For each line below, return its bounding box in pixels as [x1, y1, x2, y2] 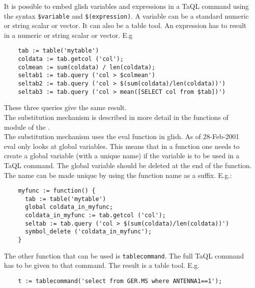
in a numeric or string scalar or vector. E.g [4, 29, 133, 40]
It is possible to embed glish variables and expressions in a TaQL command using [4, 1, 249, 11]
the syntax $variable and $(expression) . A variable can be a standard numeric [4, 10, 249, 21]
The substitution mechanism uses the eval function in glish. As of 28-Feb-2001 [4, 131, 239, 142]
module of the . [4, 121, 50, 132]
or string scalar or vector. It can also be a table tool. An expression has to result [4, 20, 247, 30]
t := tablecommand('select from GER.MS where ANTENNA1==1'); [18, 277, 222, 285]
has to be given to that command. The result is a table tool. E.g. [4, 260, 199, 270]
